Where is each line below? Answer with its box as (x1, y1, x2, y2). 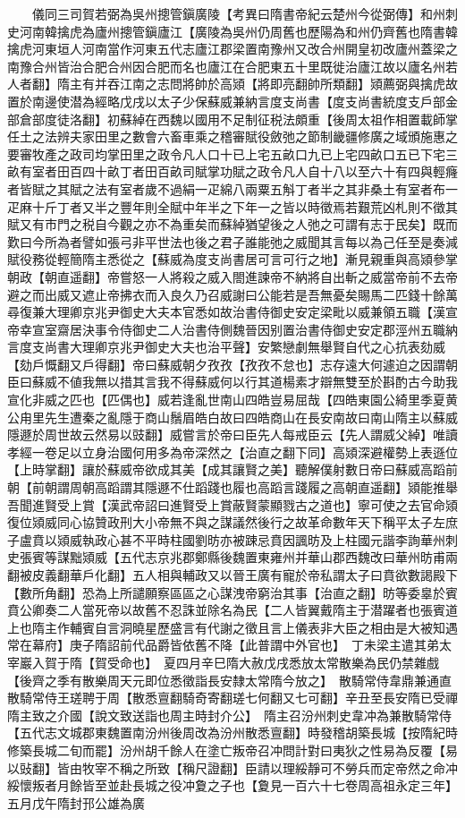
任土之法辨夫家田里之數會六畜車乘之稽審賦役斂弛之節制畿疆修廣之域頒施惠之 (7, 127, 458, 146)
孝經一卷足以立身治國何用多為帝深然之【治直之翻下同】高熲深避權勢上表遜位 (7, 442, 458, 461)
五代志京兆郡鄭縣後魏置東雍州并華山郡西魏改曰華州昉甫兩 (119, 548, 458, 567)
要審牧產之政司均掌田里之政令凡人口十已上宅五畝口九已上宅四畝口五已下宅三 (7, 144, 458, 163)
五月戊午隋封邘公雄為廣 (7, 793, 145, 812)
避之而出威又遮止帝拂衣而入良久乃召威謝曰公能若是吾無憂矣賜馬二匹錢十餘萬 (7, 285, 458, 303)
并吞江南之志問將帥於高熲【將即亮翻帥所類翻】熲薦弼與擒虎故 (94, 74, 458, 93)
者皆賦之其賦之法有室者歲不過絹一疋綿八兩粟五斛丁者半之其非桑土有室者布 (7, 179, 445, 198)
